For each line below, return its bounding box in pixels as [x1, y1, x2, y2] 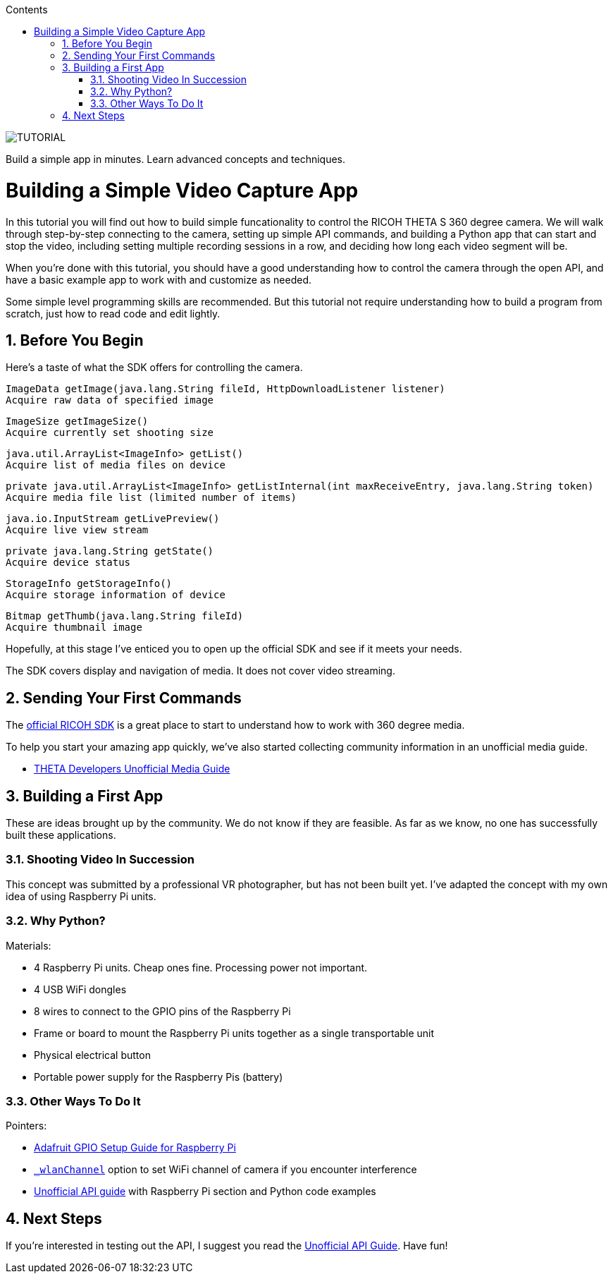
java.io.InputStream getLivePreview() [6, 513, 220, 525]
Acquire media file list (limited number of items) [6, 492, 297, 504]
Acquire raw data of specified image [6, 394, 214, 406]
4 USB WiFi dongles [34, 983, 127, 995]
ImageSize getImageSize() [6, 416, 149, 428]
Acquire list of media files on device [6, 459, 225, 471]
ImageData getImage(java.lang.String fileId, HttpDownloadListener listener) [6, 383, 445, 395]
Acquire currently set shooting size [6, 427, 214, 439]
